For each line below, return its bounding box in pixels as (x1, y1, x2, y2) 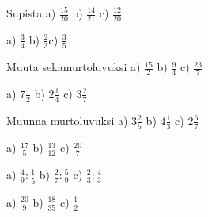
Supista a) (6, 5, 56, 21)
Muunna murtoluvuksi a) (6, 112, 128, 128)
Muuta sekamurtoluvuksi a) (6, 59, 141, 75)
